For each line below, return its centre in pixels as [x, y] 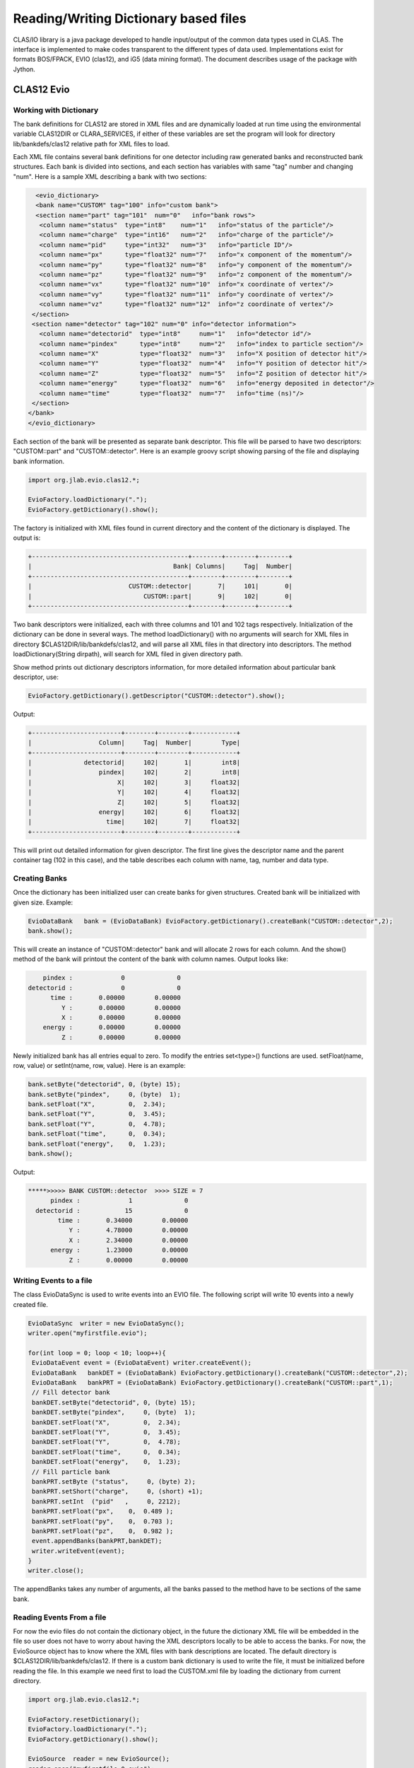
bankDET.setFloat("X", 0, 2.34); [107, 1422]
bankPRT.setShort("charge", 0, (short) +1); [118, 1491]
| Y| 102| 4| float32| [134, 792]
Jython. [24, 69]
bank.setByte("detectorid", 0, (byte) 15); [105, 1084]
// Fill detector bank [71, 1392]
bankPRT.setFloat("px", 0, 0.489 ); [103, 1511]
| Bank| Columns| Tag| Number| [160, 566]
